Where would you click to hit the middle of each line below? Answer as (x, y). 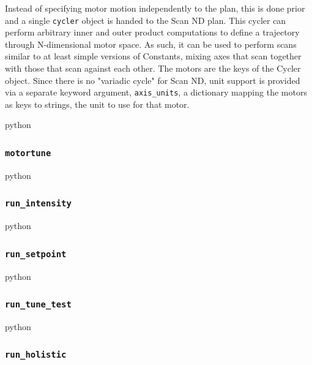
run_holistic (36, 355)
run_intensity (38, 204)
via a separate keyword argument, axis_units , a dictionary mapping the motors (156, 92)
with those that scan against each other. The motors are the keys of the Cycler (153, 68)
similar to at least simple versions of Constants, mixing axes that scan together (153, 56)
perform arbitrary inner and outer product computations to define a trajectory (152, 32)
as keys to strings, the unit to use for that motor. (97, 104)
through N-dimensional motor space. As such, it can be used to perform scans (151, 44)
